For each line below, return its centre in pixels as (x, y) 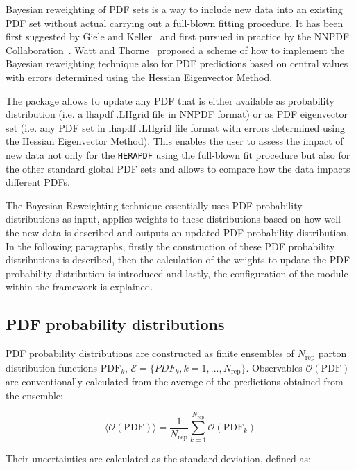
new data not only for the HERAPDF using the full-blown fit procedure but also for (178, 154)
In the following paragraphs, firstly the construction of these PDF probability (170, 246)
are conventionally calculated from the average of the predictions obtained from (175, 382)
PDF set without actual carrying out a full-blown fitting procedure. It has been (175, 23)
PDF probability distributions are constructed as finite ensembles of (150, 353)
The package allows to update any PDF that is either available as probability (170, 100)
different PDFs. (38, 182)
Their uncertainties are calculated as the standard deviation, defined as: (158, 458)
